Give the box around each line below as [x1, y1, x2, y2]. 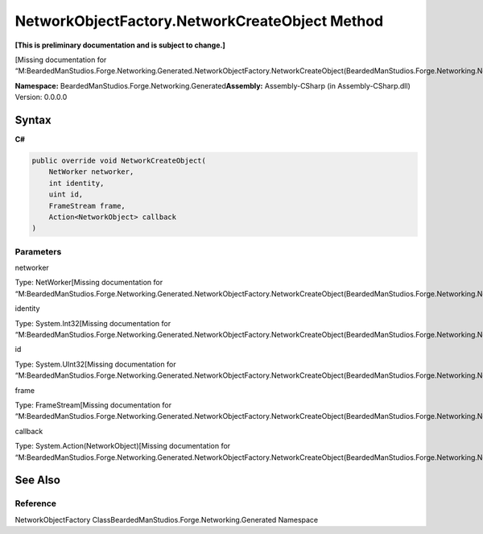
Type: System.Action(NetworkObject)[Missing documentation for [14, 441, 231, 451]
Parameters [14, 246, 62, 257]
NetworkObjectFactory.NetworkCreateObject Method [14, 12, 384, 30]
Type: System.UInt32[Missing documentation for [14, 359, 176, 369]
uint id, [48, 190, 84, 199]
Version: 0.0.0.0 [14, 93, 68, 102]
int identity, [48, 178, 105, 188]
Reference [14, 498, 56, 509]
